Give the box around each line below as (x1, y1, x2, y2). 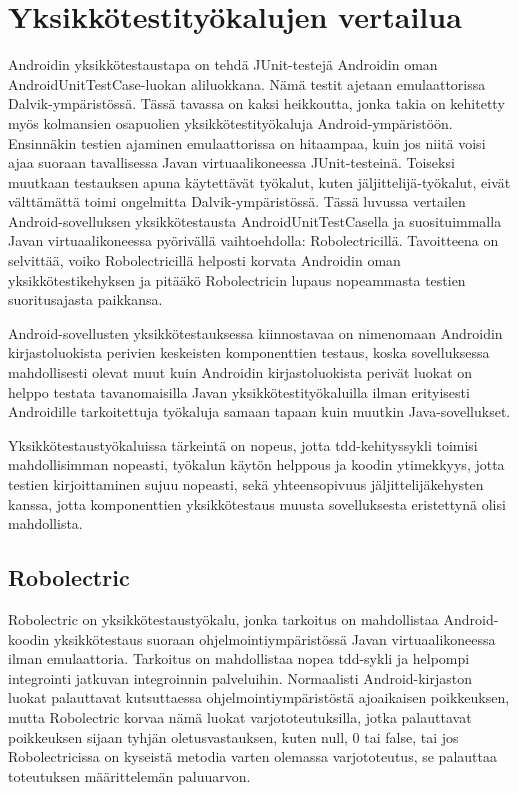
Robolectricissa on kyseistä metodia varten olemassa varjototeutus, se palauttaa (8, 746, 497, 767)
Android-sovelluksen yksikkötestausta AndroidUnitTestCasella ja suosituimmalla (8, 210, 502, 231)
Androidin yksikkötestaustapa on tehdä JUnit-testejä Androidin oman (8, 54, 438, 75)
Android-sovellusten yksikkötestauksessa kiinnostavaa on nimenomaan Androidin (8, 322, 503, 343)
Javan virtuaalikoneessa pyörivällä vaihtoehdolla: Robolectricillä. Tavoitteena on (8, 230, 499, 251)
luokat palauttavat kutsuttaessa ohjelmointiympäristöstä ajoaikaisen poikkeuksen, (8, 687, 510, 708)
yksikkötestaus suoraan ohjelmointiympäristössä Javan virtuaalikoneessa (53, 628, 496, 649)
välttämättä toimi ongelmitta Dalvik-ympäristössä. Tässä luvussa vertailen (8, 191, 466, 212)
